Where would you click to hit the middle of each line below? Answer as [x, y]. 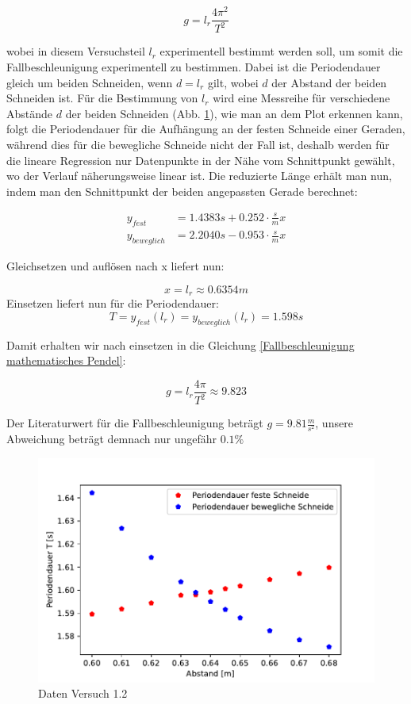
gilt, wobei [233, 82]
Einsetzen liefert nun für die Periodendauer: [113, 303]
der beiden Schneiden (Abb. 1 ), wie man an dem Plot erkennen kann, [234, 113]
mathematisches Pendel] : [66, 360]
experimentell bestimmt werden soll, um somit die [281, 51]
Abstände [30, 113]
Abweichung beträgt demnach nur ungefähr [111, 439]
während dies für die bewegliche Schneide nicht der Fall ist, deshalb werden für [198, 145]
